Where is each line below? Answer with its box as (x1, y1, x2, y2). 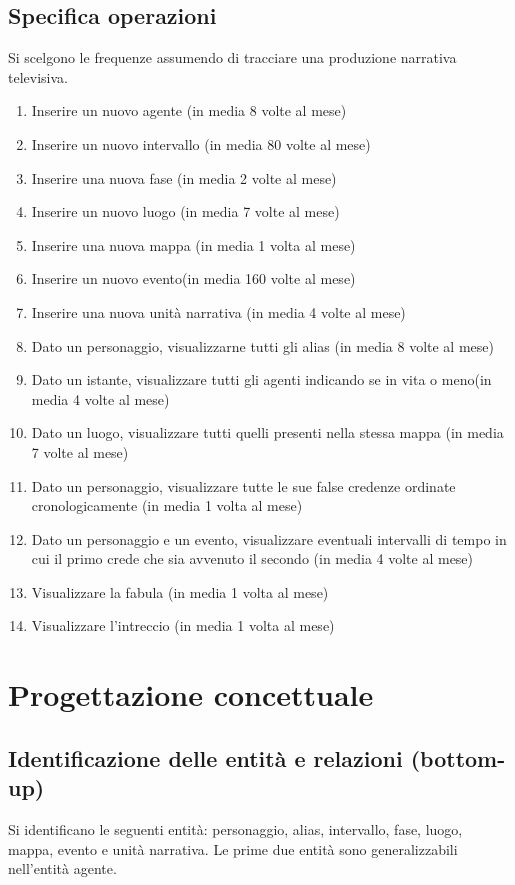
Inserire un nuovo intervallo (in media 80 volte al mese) (31, 133, 371, 154)
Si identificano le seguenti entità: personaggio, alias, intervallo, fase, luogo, (8, 819, 463, 840)
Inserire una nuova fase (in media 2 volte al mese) (31, 167, 337, 188)
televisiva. (8, 66, 68, 87)
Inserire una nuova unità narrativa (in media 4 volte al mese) (31, 301, 406, 322)
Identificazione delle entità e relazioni (8, 742, 403, 773)
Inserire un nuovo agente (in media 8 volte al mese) (31, 100, 347, 121)
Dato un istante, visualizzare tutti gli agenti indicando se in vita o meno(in (31, 369, 492, 390)
